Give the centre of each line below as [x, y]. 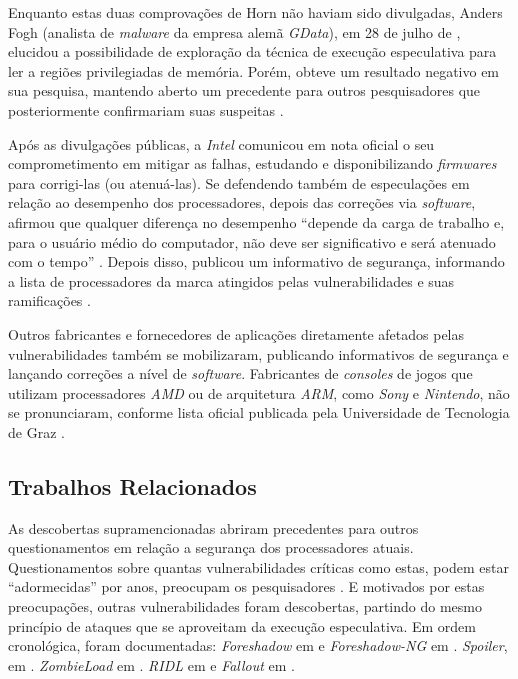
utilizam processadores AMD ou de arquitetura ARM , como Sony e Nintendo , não [259, 392]
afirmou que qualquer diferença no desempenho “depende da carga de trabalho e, [256, 221]
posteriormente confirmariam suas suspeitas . [146, 109]
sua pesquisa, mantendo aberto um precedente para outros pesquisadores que [244, 90]
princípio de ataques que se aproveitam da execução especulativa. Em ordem [242, 625]
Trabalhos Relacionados [132, 485]
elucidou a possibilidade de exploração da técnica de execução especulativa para [252, 51]
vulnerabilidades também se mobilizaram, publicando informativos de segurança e [258, 353]
